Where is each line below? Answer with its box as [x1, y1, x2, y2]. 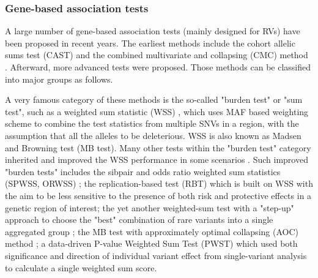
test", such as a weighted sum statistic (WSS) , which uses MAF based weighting [5, 105, 309, 118]
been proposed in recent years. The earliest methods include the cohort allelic [5, 36, 295, 49]
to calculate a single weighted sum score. [5, 261, 157, 274]
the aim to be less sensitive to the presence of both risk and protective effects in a [5, 189, 312, 201]
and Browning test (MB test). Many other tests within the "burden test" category [5, 141, 311, 154]
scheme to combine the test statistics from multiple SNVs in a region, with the [5, 117, 299, 130]
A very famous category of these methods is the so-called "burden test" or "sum [5, 93, 303, 106]
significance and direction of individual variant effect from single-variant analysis [5, 249, 307, 261]
